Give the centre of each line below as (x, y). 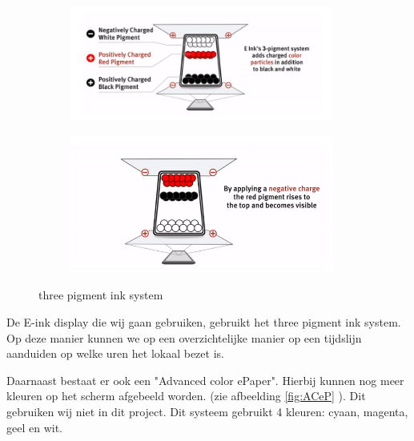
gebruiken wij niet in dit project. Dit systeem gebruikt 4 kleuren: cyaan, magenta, (207, 411)
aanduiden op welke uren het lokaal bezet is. (115, 353)
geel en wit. (34, 427)
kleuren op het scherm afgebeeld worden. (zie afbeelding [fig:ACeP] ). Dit (186, 396)
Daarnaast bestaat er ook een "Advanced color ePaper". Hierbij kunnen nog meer (205, 380)
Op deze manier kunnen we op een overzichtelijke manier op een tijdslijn (184, 337)
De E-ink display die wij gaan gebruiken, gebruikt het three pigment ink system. (204, 321)
